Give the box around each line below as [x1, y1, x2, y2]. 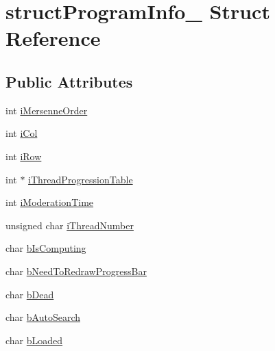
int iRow [5, 148, 42, 163]
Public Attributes [5, 70, 133, 92]
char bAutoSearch [5, 310, 80, 324]
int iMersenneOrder [5, 103, 88, 117]
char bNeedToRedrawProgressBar [5, 263, 147, 278]
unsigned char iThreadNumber [5, 218, 134, 232]
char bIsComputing [5, 241, 86, 255]
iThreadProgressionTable [28, 172, 133, 186]
